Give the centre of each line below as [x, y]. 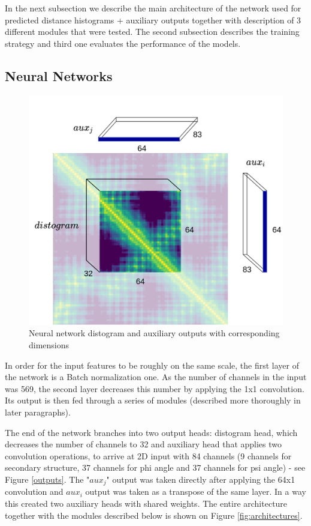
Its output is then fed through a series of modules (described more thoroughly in [153, 400]
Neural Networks [59, 75]
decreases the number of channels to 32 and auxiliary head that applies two [144, 444]
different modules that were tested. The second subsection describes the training [152, 32]
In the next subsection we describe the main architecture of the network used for [153, 8]
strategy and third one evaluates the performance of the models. [123, 43]
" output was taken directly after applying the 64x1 [201, 479]
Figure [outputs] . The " [47, 479]
